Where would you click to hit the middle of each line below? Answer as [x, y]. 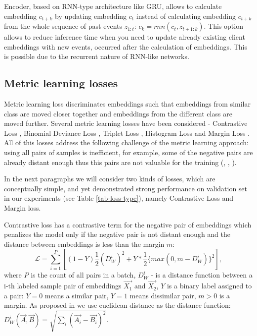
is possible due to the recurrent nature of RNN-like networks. [97, 56]
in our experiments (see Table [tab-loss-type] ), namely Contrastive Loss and [119, 198]
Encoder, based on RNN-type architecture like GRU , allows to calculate [113, 6]
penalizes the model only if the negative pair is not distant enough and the [117, 234]
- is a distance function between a [202, 275]
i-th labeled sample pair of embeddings [63, 286]
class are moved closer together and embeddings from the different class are [118, 113]
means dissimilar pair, [163, 295]
